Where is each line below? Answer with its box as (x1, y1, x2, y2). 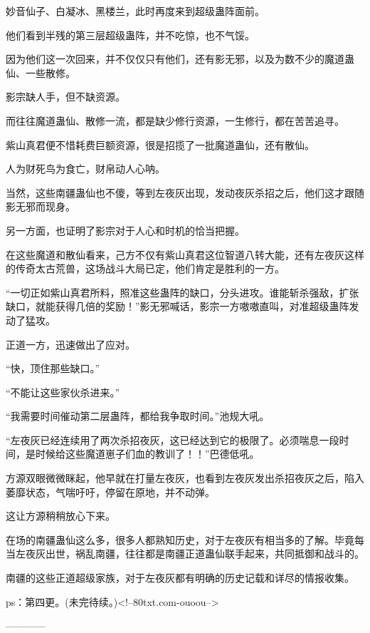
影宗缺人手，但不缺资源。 (6, 89, 125, 104)
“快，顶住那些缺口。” (6, 361, 100, 376)
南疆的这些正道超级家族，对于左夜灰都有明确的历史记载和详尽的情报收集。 (6, 570, 354, 585)
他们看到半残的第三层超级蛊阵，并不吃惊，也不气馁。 (6, 27, 255, 42)
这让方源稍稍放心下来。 (6, 508, 115, 523)
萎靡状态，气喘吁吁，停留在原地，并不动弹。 (6, 484, 215, 499)
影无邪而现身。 (6, 199, 75, 214)
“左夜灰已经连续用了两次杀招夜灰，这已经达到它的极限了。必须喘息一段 (6, 432, 339, 447)
